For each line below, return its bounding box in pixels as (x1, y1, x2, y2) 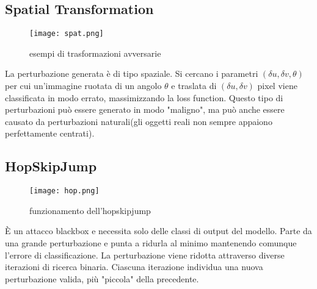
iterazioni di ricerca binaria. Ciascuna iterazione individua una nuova (5, 260, 263, 273)
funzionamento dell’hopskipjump (29, 204, 151, 216)
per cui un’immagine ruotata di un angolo (5, 79, 162, 92)
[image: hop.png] (29, 187, 100, 196)
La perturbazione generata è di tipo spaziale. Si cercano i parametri (5, 67, 258, 80)
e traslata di (171, 79, 217, 92)
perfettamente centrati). (5, 127, 95, 140)
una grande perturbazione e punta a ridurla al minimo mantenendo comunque (5, 237, 297, 249)
